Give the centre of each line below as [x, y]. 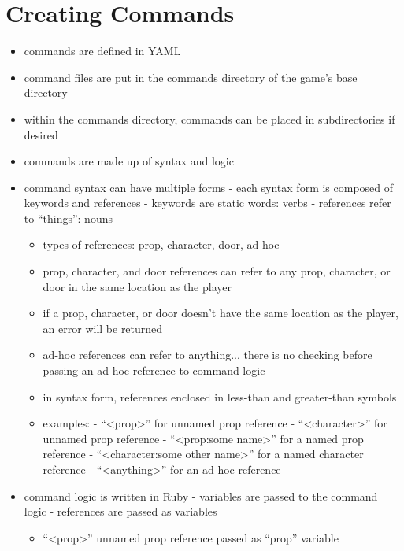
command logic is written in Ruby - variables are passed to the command [201, 496]
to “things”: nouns [68, 218]
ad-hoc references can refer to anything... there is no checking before [208, 355]
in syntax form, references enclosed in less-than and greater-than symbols [220, 396]
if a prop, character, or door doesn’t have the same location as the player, [221, 313]
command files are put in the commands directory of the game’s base [191, 77]
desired [41, 134]
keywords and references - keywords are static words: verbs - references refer [208, 203]
